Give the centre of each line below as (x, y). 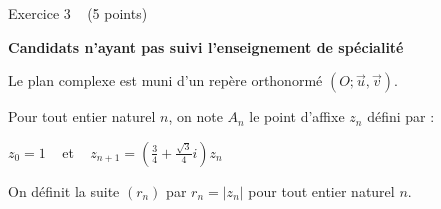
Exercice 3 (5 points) (78, 13)
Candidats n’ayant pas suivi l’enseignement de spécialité (206, 46)
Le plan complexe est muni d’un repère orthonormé (165, 80)
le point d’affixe (297, 116)
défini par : (401, 116)
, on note (195, 116)
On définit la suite (64, 190)
